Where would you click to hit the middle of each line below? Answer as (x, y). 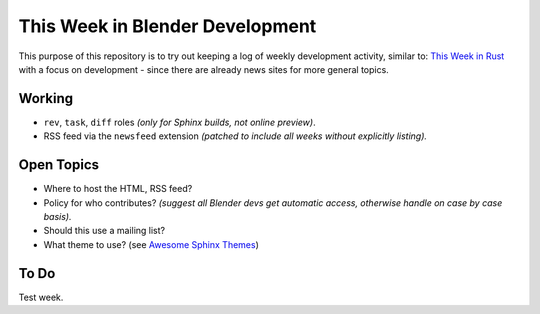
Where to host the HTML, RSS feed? (118, 189)
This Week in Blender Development (167, 26)
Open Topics (59, 165)
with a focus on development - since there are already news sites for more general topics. (203, 69)
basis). (57, 216)
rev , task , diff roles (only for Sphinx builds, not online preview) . (179, 122)
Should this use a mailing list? (104, 231)
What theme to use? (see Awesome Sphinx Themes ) (151, 244)
